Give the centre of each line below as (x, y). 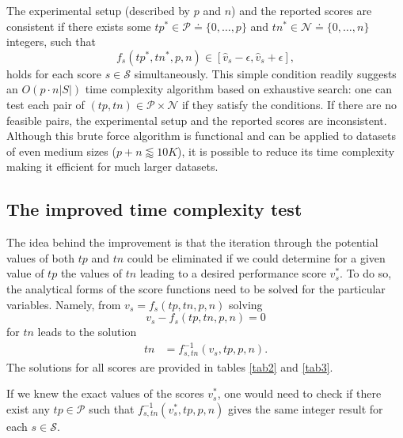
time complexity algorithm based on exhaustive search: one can (238, 89)
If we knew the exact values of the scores (105, 393)
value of (25, 273)
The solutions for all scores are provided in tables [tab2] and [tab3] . (170, 366)
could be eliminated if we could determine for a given (256, 257)
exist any (28, 408)
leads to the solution (87, 332)
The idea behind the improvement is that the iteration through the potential (192, 242)
